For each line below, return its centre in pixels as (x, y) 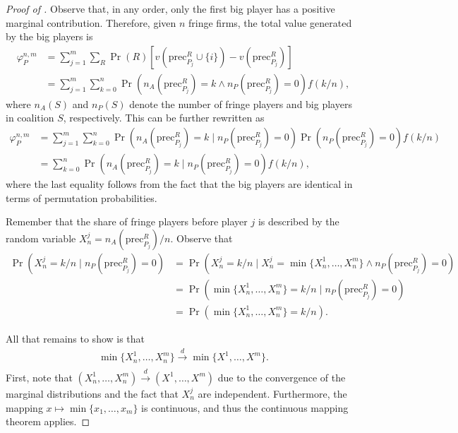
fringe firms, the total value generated (270, 22)
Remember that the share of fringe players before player (127, 221)
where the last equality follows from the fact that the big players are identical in (179, 184)
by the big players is (49, 36)
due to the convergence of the (282, 377)
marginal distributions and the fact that (92, 393)
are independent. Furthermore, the (272, 393)
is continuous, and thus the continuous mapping (245, 407)
